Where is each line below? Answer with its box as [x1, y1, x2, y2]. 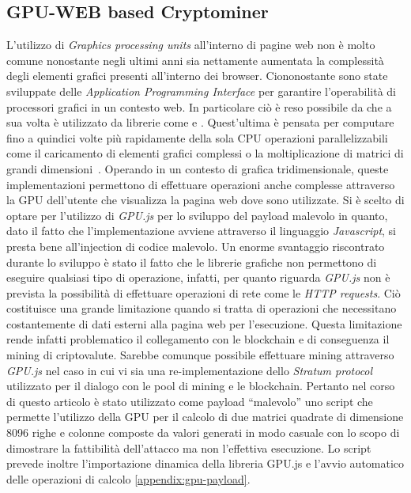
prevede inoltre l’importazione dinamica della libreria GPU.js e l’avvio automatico [6, 455, 405, 472]
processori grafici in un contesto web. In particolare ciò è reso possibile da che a [6, 98, 392, 115]
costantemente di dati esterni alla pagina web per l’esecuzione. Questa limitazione [6, 315, 402, 332]
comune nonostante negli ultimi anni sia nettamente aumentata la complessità [6, 51, 384, 68]
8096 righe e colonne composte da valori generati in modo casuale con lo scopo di [6, 424, 400, 441]
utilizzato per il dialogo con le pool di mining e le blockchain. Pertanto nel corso [6, 377, 395, 394]
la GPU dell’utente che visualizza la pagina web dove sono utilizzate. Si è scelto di [6, 192, 405, 208]
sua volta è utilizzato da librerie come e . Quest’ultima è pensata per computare [6, 114, 394, 131]
